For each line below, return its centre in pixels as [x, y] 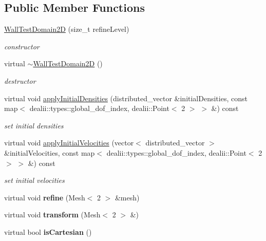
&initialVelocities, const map [50, 152]
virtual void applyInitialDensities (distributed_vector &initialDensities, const [126, 98]
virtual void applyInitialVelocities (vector [69, 143]
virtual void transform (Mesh [52, 215]
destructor [20, 80]
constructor [22, 46]
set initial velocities [34, 180]
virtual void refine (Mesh [45, 197]
